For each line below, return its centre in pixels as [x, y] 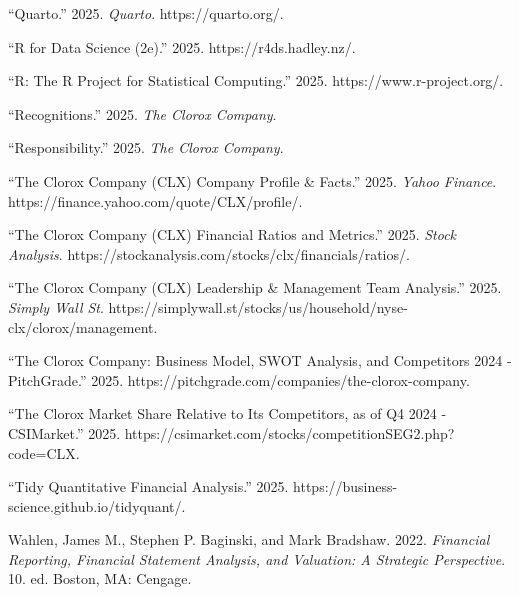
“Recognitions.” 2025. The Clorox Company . [142, 113]
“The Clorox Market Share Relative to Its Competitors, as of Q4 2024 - [227, 413]
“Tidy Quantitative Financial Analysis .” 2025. [148, 486]
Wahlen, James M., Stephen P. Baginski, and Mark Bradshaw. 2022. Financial [249, 539]
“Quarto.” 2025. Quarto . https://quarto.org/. [146, 13]
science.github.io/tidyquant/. [97, 505]
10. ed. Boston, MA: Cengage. [100, 578]
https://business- [345, 486]
